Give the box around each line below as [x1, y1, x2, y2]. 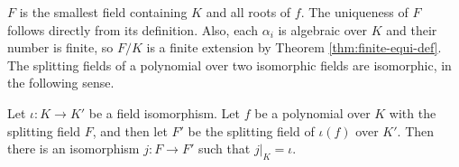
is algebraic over [278, 20, 367, 39]
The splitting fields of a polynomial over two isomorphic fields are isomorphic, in [7, 55, 452, 74]
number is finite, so [7, 38, 114, 57]
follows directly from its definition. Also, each [7, 20, 258, 39]
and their [386, 20, 437, 39]
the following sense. [7, 73, 115, 92]
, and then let [92, 121, 168, 140]
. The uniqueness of [300, 3, 409, 21]
